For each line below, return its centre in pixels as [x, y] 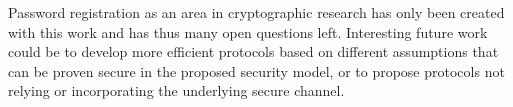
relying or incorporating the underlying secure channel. [176, 90]
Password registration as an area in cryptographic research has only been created [256, 12]
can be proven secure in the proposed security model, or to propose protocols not [256, 70]
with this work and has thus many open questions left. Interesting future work [248, 31]
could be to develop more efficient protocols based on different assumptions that [253, 51]
